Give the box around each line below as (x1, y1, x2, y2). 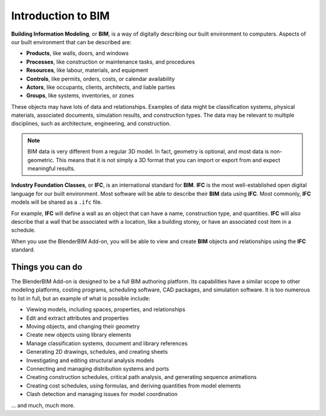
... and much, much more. (11, 401, 75, 409)
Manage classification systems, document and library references (26, 339, 188, 347)
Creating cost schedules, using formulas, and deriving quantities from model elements (26, 382, 241, 389)
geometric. (27, 156, 54, 163)
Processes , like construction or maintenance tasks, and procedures (26, 58, 196, 65)
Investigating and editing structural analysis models (26, 357, 155, 364)
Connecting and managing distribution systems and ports (26, 365, 169, 372)
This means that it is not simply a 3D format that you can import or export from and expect (55, 156, 281, 163)
